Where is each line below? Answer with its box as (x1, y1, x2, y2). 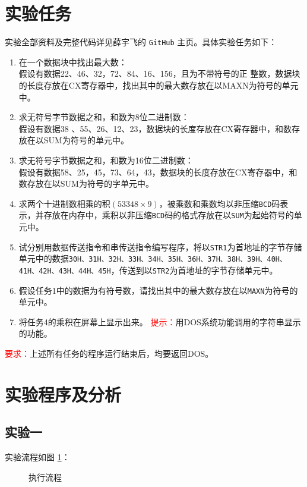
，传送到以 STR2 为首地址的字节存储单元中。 (110, 263, 278, 276)
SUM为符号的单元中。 (43, 134, 129, 146)
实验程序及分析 (5, 382, 122, 406)
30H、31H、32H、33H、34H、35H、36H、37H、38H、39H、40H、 (68, 255, 287, 264)
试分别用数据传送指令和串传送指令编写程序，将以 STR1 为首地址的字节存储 (18, 240, 302, 253)
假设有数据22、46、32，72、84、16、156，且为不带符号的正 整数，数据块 (18, 67, 300, 80)
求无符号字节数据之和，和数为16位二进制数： (18, 153, 194, 166)
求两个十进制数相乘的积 (18, 197, 110, 209)
